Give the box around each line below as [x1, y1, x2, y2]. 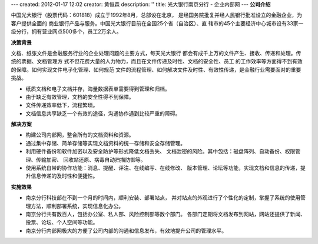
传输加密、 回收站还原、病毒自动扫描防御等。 [35, 156, 146, 163]
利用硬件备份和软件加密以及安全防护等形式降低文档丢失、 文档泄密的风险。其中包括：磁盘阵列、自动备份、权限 [25, 148, 296, 155]
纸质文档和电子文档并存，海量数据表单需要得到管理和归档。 [25, 85, 170, 92]
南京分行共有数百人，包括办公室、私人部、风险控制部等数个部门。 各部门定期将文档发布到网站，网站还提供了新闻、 [25, 210, 306, 218]
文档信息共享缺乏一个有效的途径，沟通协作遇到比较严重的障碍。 [25, 109, 181, 117]
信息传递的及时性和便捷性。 [30, 172, 98, 179]
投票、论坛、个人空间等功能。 [25, 219, 98, 226]
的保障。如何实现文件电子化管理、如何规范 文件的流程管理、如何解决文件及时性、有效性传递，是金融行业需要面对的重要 [11, 66, 302, 73]
